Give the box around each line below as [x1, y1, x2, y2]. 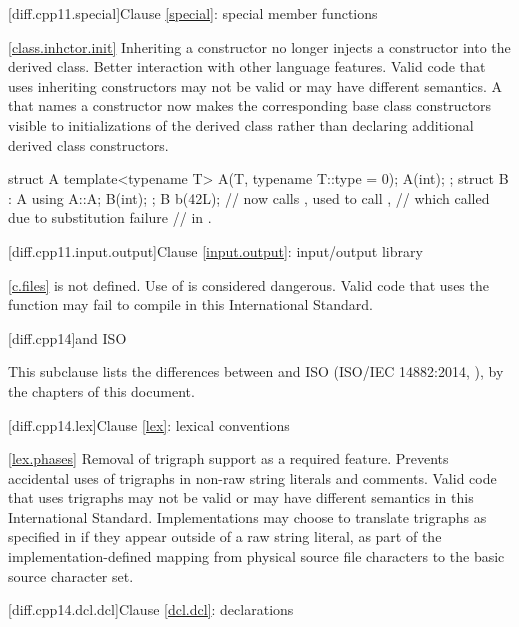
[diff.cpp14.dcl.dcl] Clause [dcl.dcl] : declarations [8, 599, 294, 620]
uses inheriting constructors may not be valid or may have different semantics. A [8, 75, 503, 96]
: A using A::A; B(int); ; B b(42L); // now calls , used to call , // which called [8, 187, 490, 208]
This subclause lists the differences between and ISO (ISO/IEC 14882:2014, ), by [8, 361, 504, 382]
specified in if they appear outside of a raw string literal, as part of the [8, 526, 442, 547]
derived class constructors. [8, 134, 169, 155]
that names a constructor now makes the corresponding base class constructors [8, 95, 492, 116]
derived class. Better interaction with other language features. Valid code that [8, 56, 486, 77]
